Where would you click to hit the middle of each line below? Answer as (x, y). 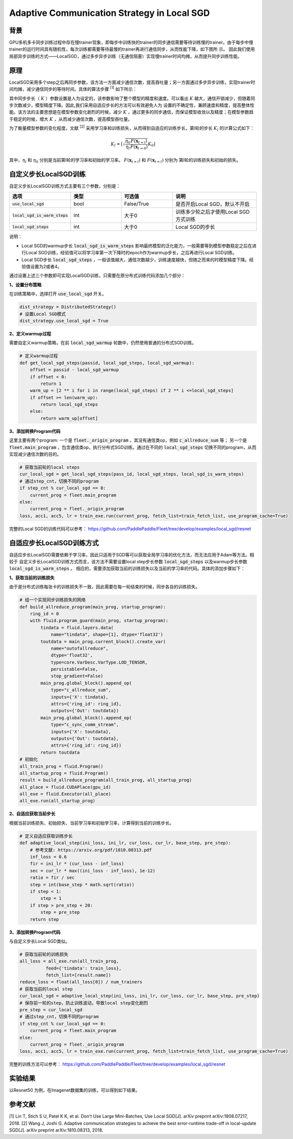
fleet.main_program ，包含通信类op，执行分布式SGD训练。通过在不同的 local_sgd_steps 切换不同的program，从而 (133, 447)
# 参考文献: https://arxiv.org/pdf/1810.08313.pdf (91, 850)
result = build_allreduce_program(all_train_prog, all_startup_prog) (106, 780)
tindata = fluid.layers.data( (77, 627)
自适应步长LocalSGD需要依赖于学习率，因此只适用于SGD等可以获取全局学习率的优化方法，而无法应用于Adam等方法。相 (132, 554)
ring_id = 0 (45, 614)
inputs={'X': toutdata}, (81, 732)
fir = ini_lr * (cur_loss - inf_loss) (77, 864)
